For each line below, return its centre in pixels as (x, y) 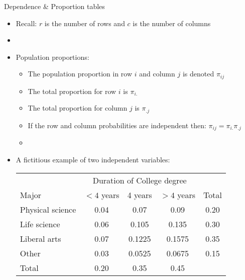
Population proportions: (52, 57)
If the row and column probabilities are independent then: (117, 125)
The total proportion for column (78, 108)
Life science (40, 224)
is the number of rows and (85, 23)
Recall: (26, 23)
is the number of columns (172, 23)
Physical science (48, 209)
